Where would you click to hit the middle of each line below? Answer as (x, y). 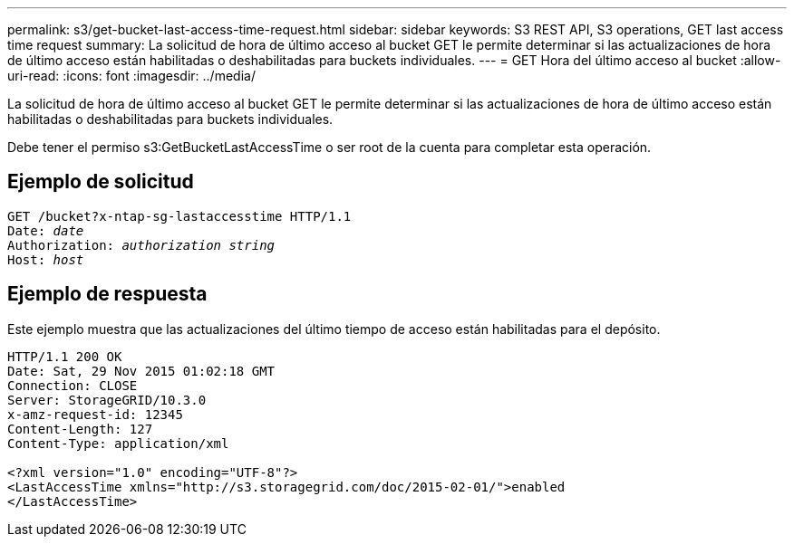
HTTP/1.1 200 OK (65, 356)
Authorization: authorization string (141, 245)
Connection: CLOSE (73, 385)
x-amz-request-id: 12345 (95, 414)
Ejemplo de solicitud (101, 182)
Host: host (46, 259)
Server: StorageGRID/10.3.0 (107, 400)
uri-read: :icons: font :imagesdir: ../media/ (131, 76)
